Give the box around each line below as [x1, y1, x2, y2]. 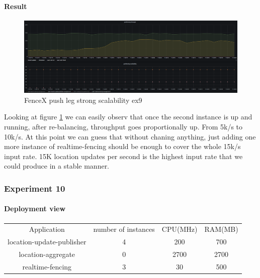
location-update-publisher [8, 236, 86, 247]
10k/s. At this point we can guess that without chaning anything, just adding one [4, 131, 256, 142]
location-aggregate [19, 249, 75, 259]
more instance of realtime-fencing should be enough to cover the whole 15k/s [4, 141, 241, 152]
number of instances [93, 224, 155, 234]
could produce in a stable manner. [4, 161, 110, 171]
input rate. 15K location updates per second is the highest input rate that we [4, 151, 243, 161]
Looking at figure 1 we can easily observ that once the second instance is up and [4, 111, 252, 122]
